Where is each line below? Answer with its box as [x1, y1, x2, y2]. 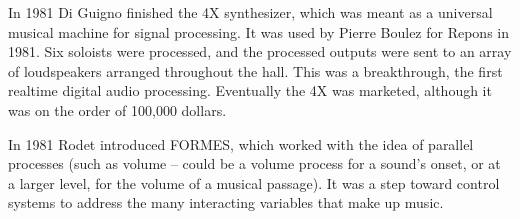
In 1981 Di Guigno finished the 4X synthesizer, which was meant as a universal [8, 2, 493, 22]
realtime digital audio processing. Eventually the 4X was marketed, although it [8, 80, 492, 101]
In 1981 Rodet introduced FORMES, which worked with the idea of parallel [8, 133, 474, 154]
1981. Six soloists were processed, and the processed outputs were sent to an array [8, 41, 512, 62]
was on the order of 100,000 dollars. [8, 99, 227, 120]
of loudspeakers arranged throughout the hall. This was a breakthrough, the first [8, 60, 503, 81]
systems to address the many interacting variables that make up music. [8, 192, 444, 213]
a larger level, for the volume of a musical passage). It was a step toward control [8, 172, 500, 193]
